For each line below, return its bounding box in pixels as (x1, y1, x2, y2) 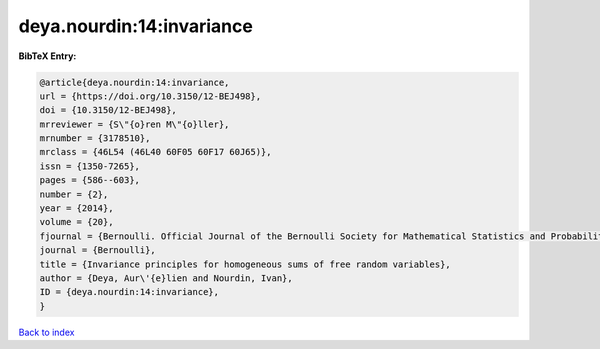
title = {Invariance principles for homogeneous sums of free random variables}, (39, 258, 452, 270)
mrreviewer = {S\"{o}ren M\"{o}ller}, (39, 118, 230, 130)
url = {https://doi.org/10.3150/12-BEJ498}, (39, 90, 262, 102)
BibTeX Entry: (18, 50, 77, 62)
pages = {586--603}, (39, 175, 140, 186)
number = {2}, (39, 188, 109, 200)
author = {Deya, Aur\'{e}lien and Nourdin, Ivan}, (39, 273, 294, 284)
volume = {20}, (39, 216, 114, 228)
